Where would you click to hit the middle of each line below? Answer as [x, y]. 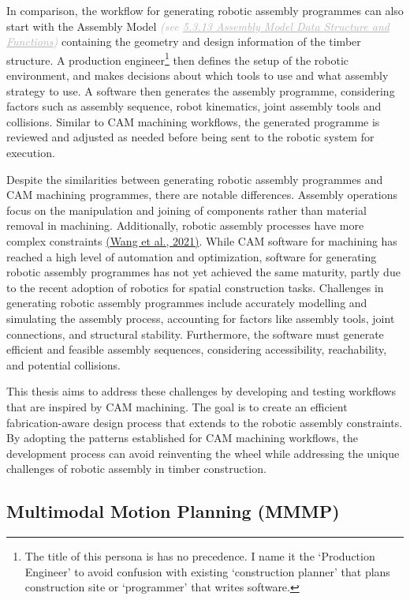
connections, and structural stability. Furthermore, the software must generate [195, 334]
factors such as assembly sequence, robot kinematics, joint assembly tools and [194, 106]
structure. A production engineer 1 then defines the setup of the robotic [178, 58]
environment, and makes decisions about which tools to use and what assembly [198, 75]
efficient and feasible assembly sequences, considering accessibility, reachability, [197, 349]
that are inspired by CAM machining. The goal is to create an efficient [177, 406]
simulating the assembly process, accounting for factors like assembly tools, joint [201, 318]
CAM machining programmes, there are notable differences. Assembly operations [202, 195]
